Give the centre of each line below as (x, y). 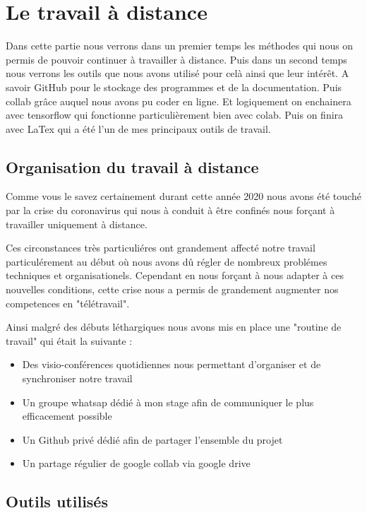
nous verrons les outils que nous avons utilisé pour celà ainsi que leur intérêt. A (178, 73)
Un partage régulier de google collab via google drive (136, 463)
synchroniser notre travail (77, 378)
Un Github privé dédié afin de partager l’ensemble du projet (152, 439)
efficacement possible (67, 416)
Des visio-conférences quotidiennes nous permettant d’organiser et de (172, 364)
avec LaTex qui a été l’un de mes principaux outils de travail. (138, 128)
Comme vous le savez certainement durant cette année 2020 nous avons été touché (183, 196)
